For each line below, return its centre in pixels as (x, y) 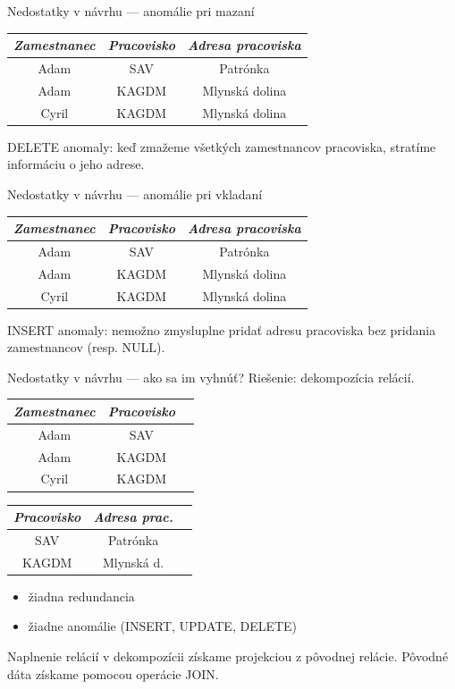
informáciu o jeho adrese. (76, 164)
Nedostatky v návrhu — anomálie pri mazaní (131, 11)
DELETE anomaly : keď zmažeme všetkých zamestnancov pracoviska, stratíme (222, 146)
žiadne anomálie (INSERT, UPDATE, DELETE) (163, 626)
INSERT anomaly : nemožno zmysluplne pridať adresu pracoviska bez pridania (222, 329)
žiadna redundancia (81, 596)
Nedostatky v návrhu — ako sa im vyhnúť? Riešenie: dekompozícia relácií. (211, 377)
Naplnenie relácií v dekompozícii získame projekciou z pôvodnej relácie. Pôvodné (228, 656)
